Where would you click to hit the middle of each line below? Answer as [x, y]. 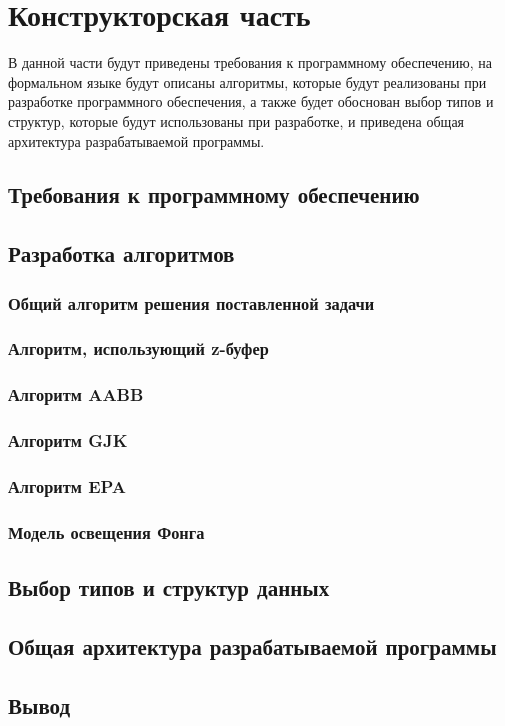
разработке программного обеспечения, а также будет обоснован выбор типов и [251, 101]
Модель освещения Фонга [106, 531]
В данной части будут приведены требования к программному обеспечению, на [250, 62]
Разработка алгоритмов [121, 253]
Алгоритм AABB [76, 394]
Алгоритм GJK [68, 440]
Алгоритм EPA [67, 485]
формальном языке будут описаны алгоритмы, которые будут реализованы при [247, 81]
